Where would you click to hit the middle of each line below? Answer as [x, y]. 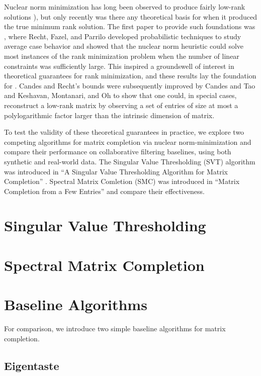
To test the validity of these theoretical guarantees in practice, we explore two [124, 132]
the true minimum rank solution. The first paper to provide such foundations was [130, 26]
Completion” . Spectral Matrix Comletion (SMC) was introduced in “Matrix [122, 181]
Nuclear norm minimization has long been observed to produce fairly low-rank [125, 7]
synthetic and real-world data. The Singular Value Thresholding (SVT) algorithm [130, 161]
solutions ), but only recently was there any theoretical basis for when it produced [131, 16]
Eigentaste [32, 365]
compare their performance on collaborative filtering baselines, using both [118, 152]
